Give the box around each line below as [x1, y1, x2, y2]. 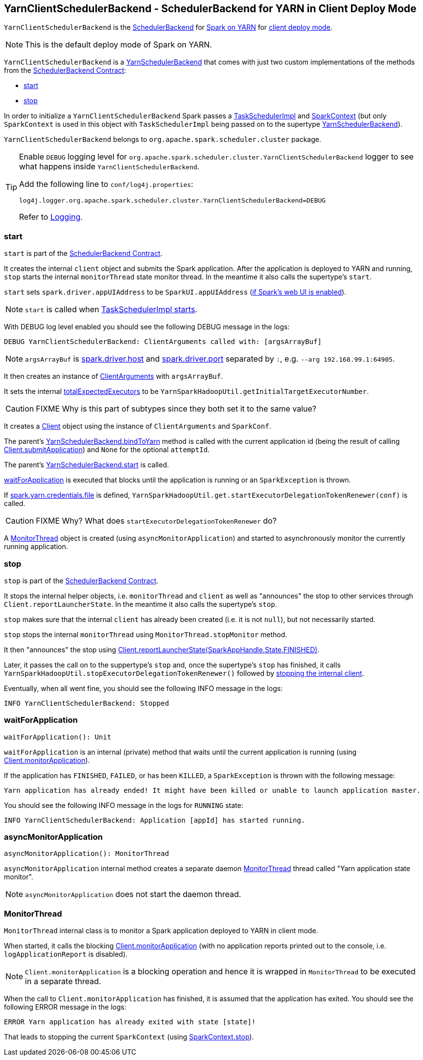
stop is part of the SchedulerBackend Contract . [4, 576, 159, 585]
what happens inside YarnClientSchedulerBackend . [19, 161, 200, 172]
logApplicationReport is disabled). [4, 950, 128, 959]
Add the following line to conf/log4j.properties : [19, 179, 193, 189]
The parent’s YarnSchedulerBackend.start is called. [4, 461, 169, 469]
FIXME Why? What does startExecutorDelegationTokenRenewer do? [36, 516, 277, 526]
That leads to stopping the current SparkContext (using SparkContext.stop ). [4, 1033, 254, 1041]
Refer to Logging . [19, 212, 83, 222]
